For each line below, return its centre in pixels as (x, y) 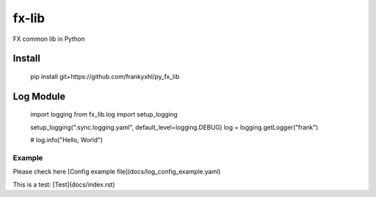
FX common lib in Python (49, 39)
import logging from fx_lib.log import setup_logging (104, 114)
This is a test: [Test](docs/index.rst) (64, 185)
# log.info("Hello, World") (66, 140)
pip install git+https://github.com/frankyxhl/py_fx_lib (105, 76)
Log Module (39, 96)
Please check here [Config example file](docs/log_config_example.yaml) (117, 172)
